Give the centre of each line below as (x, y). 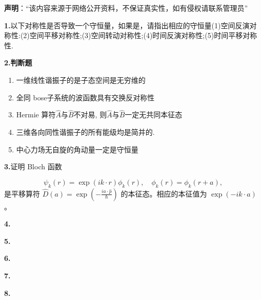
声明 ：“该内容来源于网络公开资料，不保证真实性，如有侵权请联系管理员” (126, 8)
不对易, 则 (90, 114)
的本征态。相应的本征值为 (164, 193)
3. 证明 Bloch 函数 (33, 166)
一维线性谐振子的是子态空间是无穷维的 (81, 80)
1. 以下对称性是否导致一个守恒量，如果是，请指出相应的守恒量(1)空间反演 (127, 25)
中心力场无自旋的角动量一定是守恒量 (77, 149)
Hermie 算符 (36, 114)
